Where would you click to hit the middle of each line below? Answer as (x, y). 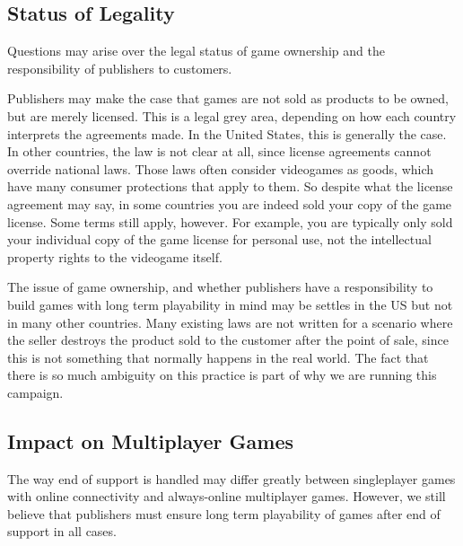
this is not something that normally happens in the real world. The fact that (218, 357)
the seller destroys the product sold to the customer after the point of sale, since (228, 340)
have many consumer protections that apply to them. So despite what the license (230, 186)
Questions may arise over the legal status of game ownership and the (196, 51)
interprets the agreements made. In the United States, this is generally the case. (227, 133)
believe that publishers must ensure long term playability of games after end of (224, 513)
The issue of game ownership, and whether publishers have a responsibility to (220, 287)
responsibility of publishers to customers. (120, 68)
